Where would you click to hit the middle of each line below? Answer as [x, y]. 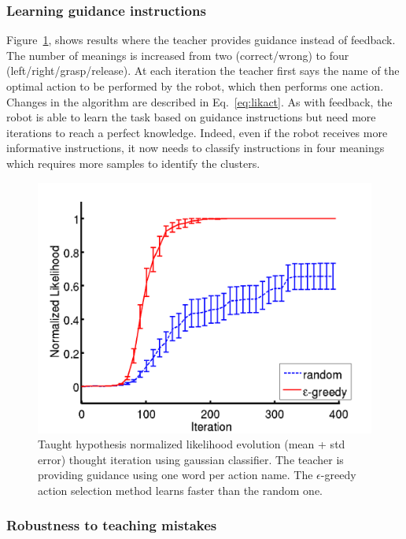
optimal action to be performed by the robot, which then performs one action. [195, 86]
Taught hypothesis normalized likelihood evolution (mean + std [192, 444]
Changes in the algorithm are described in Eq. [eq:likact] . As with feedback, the [199, 101]
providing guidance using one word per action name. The [175, 475]
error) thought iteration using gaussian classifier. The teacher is [191, 459]
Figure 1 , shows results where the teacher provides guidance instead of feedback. [201, 40]
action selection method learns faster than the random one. [181, 490]
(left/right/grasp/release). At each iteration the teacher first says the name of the [203, 71]
